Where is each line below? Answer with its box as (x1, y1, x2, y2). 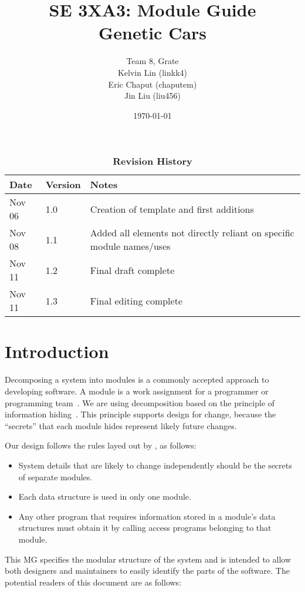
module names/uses (90, 239, 171, 253)
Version (45, 178, 81, 192)
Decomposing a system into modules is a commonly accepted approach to (5, 373, 269, 386)
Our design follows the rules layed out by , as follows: (5, 439, 196, 451)
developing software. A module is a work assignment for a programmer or (5, 385, 269, 397)
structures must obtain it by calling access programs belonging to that (18, 521, 272, 534)
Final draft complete (90, 263, 175, 277)
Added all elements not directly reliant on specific (90, 226, 294, 240)
